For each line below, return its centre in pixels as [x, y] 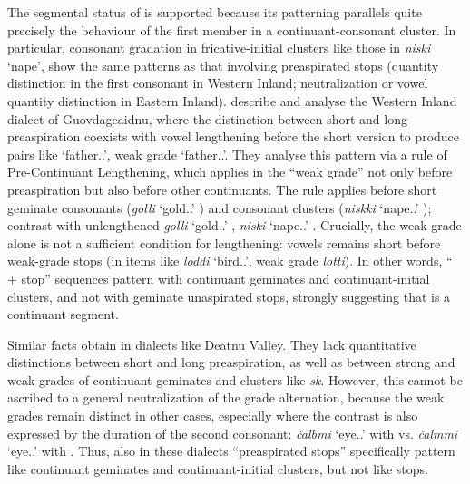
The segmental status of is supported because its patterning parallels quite [215, 12]
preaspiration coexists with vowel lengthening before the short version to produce [234, 136]
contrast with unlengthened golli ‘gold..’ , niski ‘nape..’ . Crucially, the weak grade [235, 225]
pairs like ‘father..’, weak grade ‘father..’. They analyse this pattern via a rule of [227, 154]
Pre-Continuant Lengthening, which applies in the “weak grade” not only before [230, 172]
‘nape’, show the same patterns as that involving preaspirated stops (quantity [223, 65]
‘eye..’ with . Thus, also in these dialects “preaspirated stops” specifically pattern [231, 451]
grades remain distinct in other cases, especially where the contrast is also [213, 416]
